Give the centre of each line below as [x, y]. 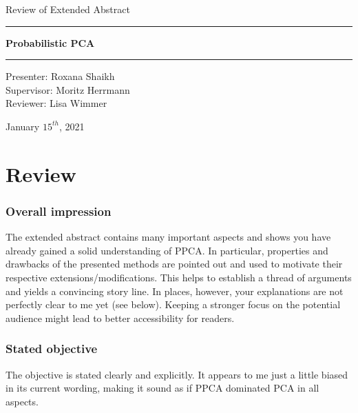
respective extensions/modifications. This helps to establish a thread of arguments [179, 277]
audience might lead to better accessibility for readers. [120, 318]
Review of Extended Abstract [68, 9]
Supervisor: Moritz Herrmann [68, 89]
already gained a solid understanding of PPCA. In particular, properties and [167, 250]
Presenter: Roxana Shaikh [60, 76]
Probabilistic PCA [50, 42]
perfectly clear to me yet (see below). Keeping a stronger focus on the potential [173, 304]
